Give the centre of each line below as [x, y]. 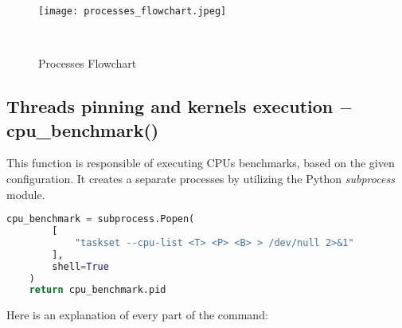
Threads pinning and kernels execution [170, 106]
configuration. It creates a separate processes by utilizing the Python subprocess [201, 179]
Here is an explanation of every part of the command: [137, 315]
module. [26, 194]
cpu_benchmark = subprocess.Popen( [101, 219]
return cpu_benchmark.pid [98, 290]
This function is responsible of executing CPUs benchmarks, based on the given [201, 163]
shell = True [80, 266]
